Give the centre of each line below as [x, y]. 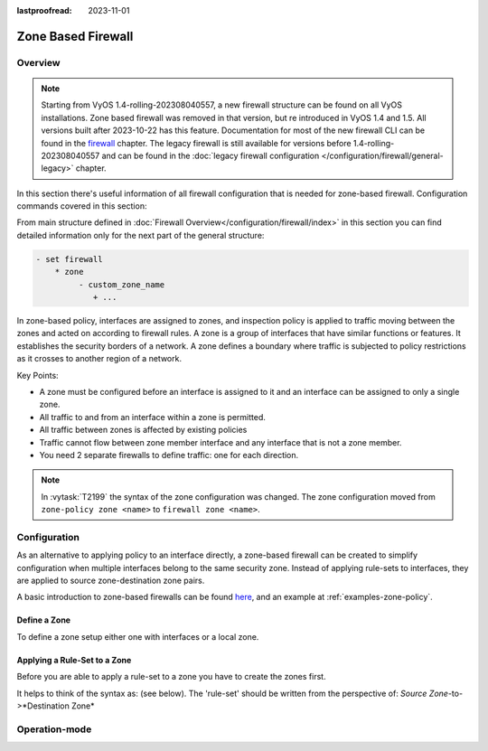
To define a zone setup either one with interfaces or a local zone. [138, 636]
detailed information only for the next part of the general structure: [141, 235]
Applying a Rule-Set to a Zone [74, 660]
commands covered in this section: [82, 206]
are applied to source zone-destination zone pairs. [111, 581]
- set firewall [69, 259]
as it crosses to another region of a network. [99, 359]
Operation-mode [54, 729]
